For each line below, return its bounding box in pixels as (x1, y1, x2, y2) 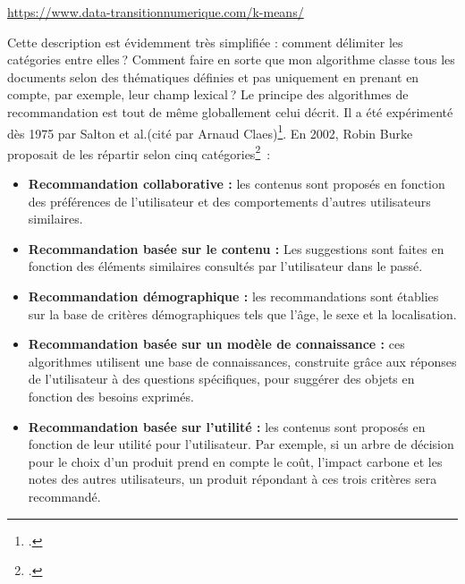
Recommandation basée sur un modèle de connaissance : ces (28, 334, 405, 353)
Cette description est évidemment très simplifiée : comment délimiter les (7, 32, 403, 51)
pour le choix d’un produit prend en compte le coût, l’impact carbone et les (28, 452, 443, 470)
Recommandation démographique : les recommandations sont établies (28, 287, 439, 306)
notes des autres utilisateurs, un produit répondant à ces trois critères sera (28, 470, 437, 488)
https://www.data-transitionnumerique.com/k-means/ (7, 3, 304, 21)
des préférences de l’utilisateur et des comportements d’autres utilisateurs (28, 191, 431, 210)
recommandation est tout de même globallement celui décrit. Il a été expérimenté (7, 102, 453, 121)
